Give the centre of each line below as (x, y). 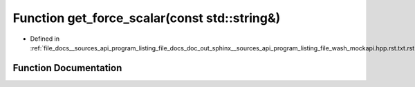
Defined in (45, 39)
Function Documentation (67, 68)
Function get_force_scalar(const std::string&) (147, 18)
